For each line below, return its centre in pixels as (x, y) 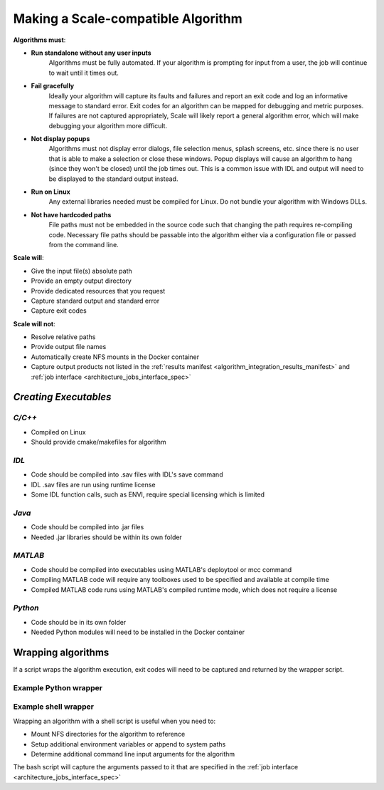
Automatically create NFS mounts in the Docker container (115, 357)
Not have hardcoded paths (71, 214)
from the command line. (84, 244)
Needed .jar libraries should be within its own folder (107, 537)
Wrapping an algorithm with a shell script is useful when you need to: (114, 721)
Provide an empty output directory (81, 281)
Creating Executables (62, 397)
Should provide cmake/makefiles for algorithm (98, 442)
